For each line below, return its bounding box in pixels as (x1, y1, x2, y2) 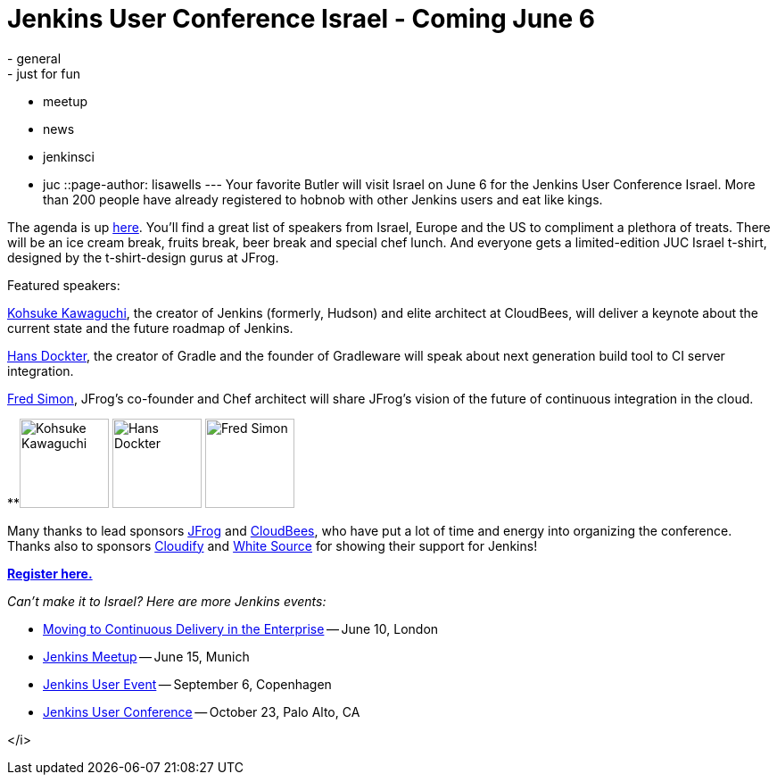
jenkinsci (43, 148, 95, 164)
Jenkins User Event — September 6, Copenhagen (43, 676, 332, 692)
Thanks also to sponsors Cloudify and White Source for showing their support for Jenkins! (7, 537, 538, 553)
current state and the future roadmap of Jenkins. (7, 320, 293, 336)
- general (7, 50, 62, 66)
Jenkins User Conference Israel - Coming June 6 (7, 4, 596, 34)
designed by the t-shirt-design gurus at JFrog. (7, 249, 279, 265)
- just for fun (7, 65, 81, 81)
